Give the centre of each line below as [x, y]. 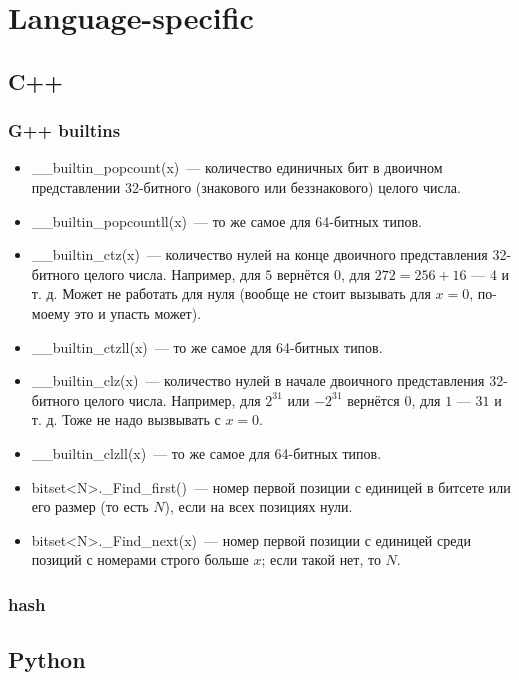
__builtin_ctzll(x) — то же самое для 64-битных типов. [207, 346]
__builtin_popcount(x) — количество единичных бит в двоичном [237, 167]
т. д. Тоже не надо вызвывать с [126, 419]
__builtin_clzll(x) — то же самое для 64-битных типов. [206, 452]
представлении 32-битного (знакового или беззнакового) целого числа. [246, 186]
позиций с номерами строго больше [140, 559]
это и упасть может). [138, 312]
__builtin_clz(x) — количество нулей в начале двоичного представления [258, 380]
